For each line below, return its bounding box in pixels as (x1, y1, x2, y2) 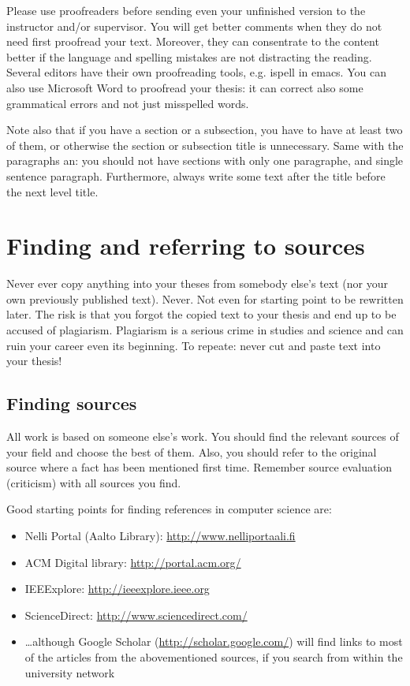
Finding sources (6, 391, 137, 416)
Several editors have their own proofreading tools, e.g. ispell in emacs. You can (6, 64, 386, 80)
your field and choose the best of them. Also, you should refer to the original (6, 443, 377, 460)
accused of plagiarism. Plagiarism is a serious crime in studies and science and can (6, 322, 404, 338)
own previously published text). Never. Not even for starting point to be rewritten (6, 290, 404, 307)
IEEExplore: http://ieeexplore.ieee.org (24, 580, 210, 597)
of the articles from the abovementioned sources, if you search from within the (24, 648, 403, 665)
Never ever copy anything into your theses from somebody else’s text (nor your (6, 275, 388, 292)
